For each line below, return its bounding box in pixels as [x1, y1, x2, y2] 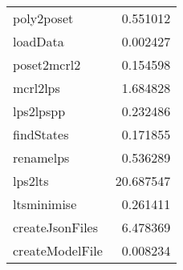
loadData [13, 32, 64, 50]
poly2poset [13, 9, 74, 27]
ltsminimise [13, 195, 77, 213]
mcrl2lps [13, 79, 60, 97]
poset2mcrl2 [13, 55, 81, 74]
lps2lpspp [13, 102, 66, 120]
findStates [13, 125, 69, 143]
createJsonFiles [13, 218, 98, 236]
